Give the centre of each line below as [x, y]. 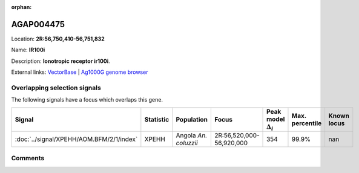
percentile [307, 123]
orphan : [21, 7]
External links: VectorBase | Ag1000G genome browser [80, 72]
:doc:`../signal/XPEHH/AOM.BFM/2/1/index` [76, 139]
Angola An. [192, 135]
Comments [28, 158]
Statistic [157, 119]
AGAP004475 [38, 24]
